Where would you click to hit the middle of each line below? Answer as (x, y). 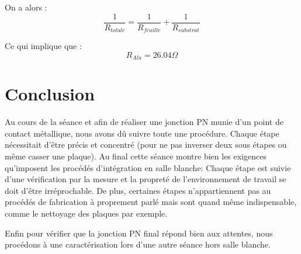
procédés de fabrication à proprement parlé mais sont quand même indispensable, (151, 202)
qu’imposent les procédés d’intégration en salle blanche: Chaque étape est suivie (148, 167)
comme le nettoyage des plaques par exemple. (86, 213)
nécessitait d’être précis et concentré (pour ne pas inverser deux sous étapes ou (146, 145)
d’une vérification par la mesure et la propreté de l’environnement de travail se (146, 179)
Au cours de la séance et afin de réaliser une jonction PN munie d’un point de (144, 122)
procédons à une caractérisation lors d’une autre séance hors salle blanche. (138, 244)
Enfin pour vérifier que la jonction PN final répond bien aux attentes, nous (139, 233)
